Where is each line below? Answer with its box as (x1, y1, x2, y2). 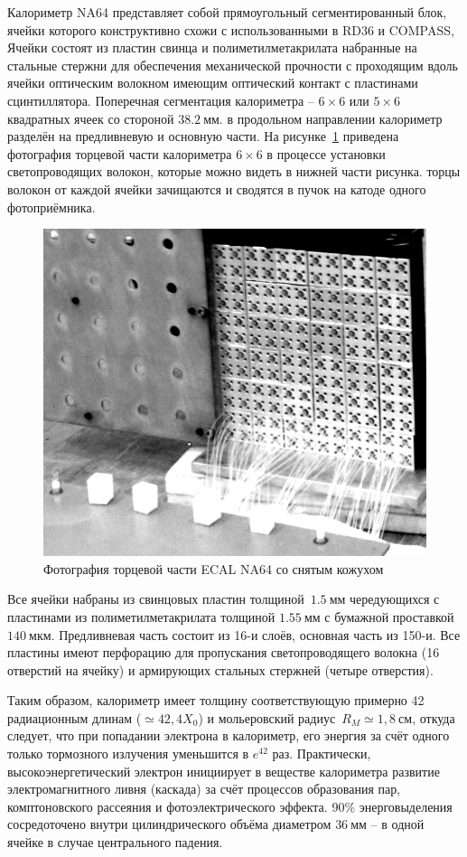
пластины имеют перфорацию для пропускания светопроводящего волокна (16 (7, 643, 440, 662)
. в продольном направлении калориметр (219, 108, 443, 127)
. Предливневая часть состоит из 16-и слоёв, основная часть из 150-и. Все (51, 625, 461, 644)
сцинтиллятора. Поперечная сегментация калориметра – (7, 90, 314, 109)
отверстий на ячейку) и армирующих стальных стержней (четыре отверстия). (7, 660, 434, 679)
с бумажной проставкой (324, 607, 454, 626)
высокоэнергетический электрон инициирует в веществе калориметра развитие (7, 761, 440, 780)
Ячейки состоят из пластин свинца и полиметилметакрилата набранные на (7, 38, 417, 57)
